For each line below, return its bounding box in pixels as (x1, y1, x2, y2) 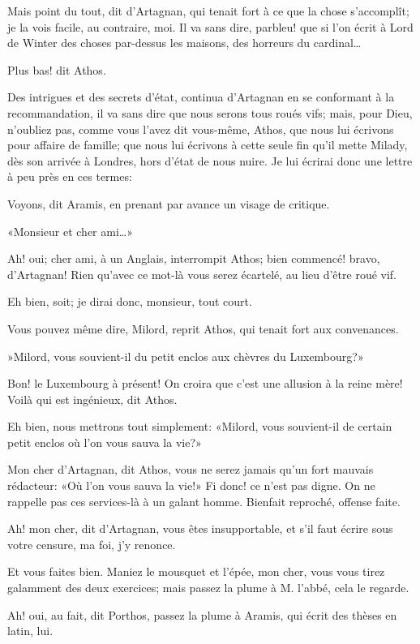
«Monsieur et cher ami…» (7, 222, 133, 239)
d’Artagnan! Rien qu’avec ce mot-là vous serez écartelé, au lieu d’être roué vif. (7, 265, 397, 282)
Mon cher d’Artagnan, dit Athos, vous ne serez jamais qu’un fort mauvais (7, 461, 374, 478)
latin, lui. (7, 622, 54, 639)
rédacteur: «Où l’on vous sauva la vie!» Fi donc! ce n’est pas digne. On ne (7, 477, 375, 494)
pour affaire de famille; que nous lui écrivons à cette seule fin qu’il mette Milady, (7, 136, 408, 153)
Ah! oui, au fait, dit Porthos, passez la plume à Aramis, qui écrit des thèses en (7, 606, 397, 623)
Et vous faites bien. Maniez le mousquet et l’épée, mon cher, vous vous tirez (7, 563, 385, 580)
